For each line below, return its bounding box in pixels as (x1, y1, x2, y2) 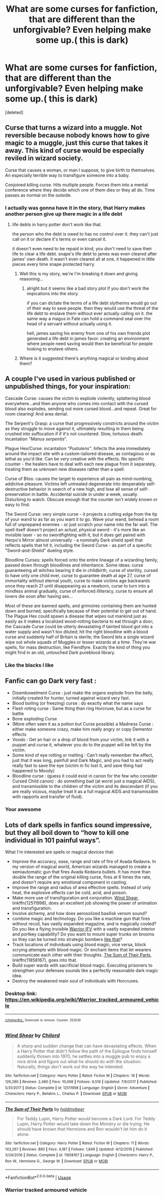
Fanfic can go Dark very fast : (5, 677, 97, 685)
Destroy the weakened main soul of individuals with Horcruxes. (12, 978, 139, 984)
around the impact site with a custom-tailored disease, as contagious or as (5, 451, 155, 457)
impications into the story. (26, 291, 79, 297)
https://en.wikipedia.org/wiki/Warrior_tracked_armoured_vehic (5, 996, 159, 1003)
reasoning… (19, 276, 44, 282)
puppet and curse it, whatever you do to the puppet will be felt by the (12, 741, 151, 747)
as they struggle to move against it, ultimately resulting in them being (5, 425, 144, 431)
